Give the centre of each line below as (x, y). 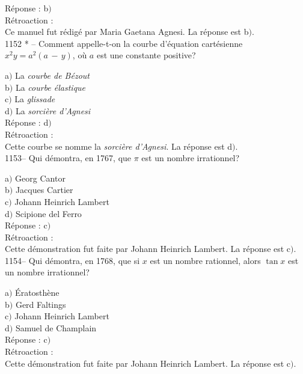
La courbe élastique (50, 87)
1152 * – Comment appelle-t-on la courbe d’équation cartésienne (124, 43)
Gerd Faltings (41, 304)
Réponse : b (27, 8)
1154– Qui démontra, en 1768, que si (72, 260)
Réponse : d (27, 122)
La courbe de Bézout (52, 75)
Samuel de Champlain (56, 327)
